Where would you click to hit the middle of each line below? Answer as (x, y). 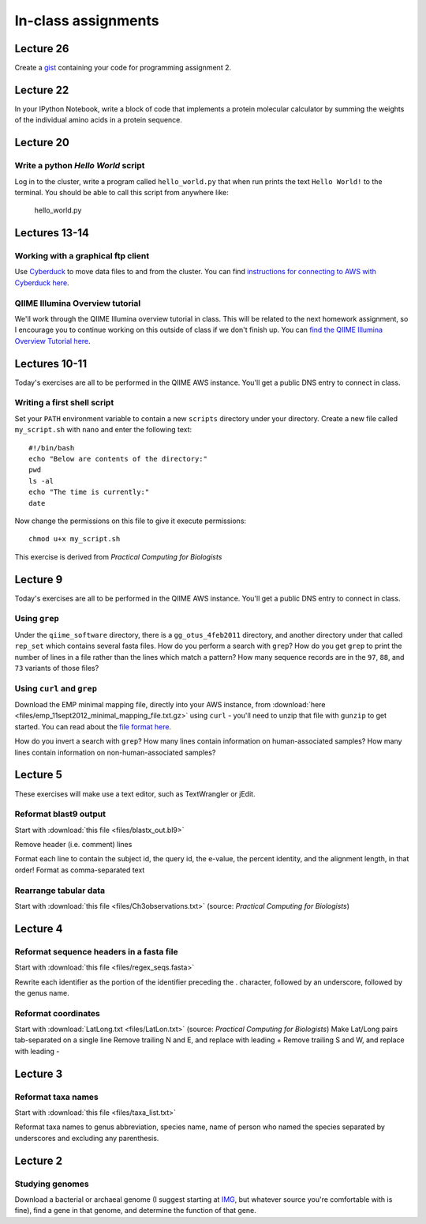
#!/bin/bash (52, 448)
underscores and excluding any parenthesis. (87, 1138)
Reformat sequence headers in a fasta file (96, 951)
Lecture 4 (39, 928)
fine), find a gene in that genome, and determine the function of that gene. (135, 1211)
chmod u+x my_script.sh (75, 539)
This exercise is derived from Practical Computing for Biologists (118, 556)
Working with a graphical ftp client (82, 256)
